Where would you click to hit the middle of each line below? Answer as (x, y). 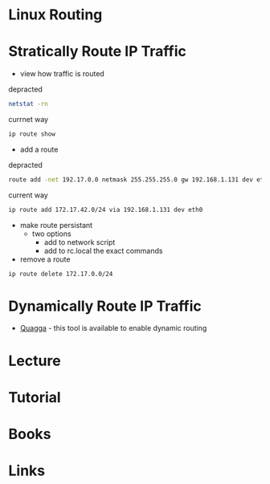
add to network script (80, 242)
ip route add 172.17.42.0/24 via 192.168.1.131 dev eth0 (106, 209)
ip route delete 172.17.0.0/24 (61, 274)
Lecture (35, 361)
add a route (39, 149)
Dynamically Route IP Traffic (105, 306)
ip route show (32, 134)
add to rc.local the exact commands (103, 250)
